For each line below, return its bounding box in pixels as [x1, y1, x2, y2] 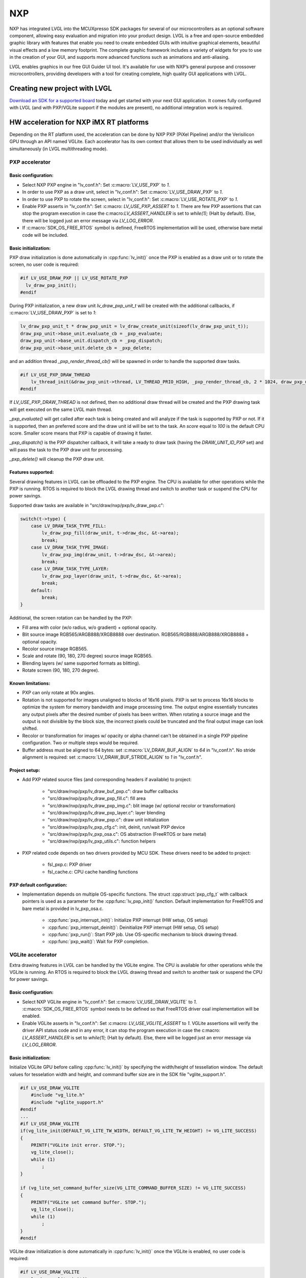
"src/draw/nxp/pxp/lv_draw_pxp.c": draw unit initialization [47, 817, 169, 823]
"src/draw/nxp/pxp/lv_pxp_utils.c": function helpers [47, 838, 156, 845]
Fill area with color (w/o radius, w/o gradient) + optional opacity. [22, 624, 158, 630]
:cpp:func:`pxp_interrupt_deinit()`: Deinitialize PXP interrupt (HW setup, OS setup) [47, 924, 219, 930]
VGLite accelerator [9, 951, 57, 958]
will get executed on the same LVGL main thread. [9, 406, 112, 413]
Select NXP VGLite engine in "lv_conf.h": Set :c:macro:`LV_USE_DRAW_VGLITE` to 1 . [22, 998, 197, 1005]
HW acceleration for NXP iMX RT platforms [9, 118, 149, 126]
